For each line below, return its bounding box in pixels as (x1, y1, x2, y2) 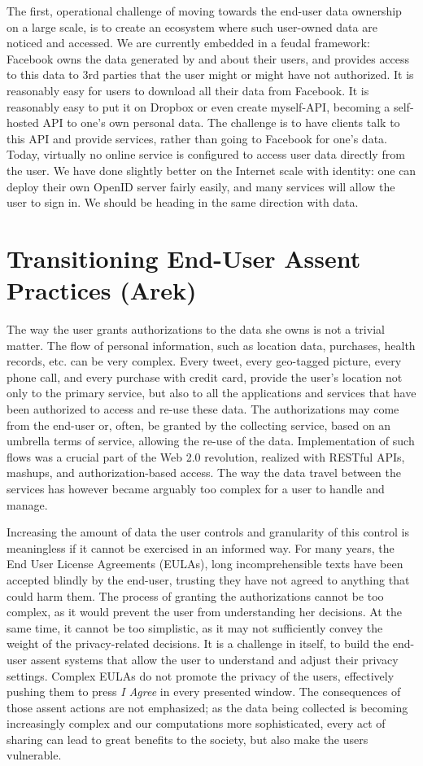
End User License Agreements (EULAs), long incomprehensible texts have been (7, 555, 403, 572)
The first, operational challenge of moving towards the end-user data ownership (7, 2, 402, 19)
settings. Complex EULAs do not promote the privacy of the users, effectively (7, 667, 395, 684)
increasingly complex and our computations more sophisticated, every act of (7, 715, 386, 732)
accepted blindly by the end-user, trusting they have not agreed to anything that (7, 571, 410, 588)
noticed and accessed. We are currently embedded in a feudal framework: (7, 34, 370, 51)
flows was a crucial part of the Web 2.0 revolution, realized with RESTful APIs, (7, 448, 405, 465)
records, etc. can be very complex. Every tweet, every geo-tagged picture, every (7, 352, 402, 370)
